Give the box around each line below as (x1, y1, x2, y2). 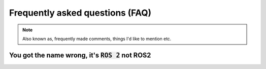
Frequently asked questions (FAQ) (9, 7, 152, 18)
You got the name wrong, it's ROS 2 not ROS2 (9, 51, 151, 59)
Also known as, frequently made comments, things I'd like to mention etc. (22, 36, 171, 42)
